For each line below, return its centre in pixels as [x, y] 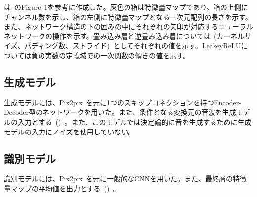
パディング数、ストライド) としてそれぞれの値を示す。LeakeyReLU [133, 46]
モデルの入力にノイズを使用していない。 [70, 131]
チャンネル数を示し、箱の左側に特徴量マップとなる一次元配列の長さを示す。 [128, 16]
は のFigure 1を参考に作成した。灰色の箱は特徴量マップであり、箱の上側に [126, 7]
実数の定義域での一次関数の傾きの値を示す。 [117, 55]
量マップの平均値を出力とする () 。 [62, 188]
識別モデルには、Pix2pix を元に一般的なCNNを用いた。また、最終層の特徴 [125, 179]
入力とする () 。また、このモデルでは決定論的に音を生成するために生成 [134, 121]
